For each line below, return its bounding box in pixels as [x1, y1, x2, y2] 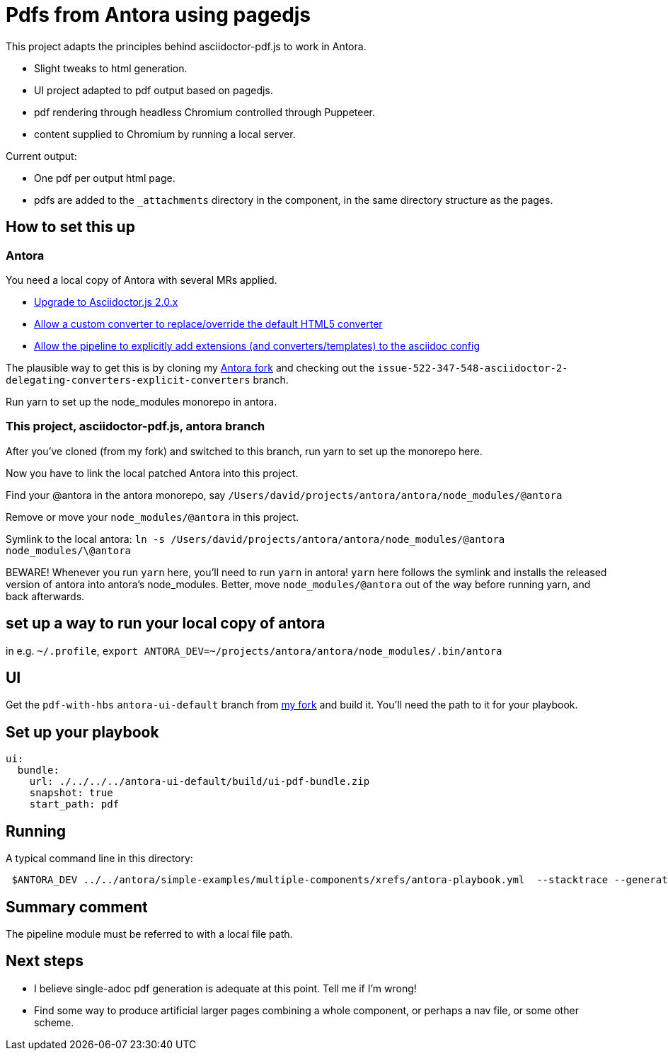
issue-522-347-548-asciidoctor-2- [377, 362, 568, 374]
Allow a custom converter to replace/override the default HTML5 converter [34, 317, 383, 330]
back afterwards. [6, 590, 85, 602]
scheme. [34, 1016, 74, 1028]
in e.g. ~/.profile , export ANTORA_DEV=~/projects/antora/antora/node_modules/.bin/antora [6, 644, 502, 657]
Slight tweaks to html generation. [34, 62, 188, 74]
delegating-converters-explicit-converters [6, 374, 250, 386]
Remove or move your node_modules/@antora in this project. [6, 510, 299, 523]
